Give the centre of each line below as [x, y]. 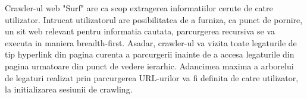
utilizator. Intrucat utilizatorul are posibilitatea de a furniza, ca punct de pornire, [154, 19]
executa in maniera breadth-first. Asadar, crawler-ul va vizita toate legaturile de [151, 42]
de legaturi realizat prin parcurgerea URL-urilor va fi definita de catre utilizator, [152, 77]
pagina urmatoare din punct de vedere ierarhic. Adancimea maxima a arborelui [149, 66]
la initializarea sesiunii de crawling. [69, 89]
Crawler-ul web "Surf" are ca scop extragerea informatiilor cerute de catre [139, 8]
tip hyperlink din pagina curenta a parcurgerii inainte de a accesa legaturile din [150, 54]
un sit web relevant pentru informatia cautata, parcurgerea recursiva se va [140, 31]
